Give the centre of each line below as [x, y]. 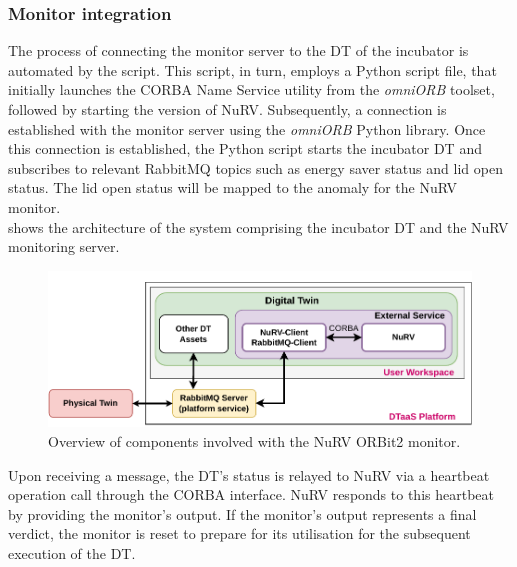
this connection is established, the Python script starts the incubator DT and [245, 148]
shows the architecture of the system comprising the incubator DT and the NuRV [258, 226]
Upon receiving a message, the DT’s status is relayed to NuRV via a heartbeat [249, 474]
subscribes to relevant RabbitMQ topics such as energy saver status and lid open [255, 167]
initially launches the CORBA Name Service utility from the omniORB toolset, [251, 89]
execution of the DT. [72, 552]
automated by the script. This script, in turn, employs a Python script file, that [252, 69]
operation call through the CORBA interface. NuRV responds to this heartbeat [251, 494]
